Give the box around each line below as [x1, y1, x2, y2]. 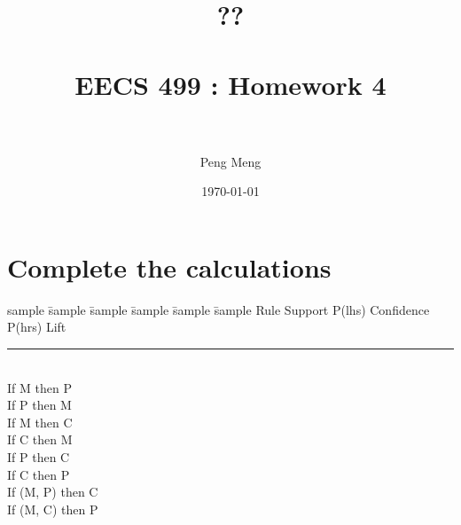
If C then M [7, 430, 73, 449]
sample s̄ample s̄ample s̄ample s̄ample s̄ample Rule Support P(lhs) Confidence [7, 300, 430, 318]
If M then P [7, 378, 72, 396]
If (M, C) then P [7, 499, 98, 518]
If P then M [7, 396, 72, 414]
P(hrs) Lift [7, 317, 66, 336]
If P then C [7, 447, 70, 466]
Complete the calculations [7, 248, 332, 285]
